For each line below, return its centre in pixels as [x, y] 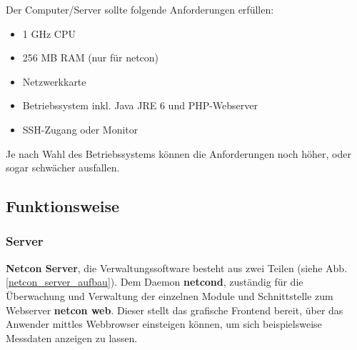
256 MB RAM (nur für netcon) [91, 57]
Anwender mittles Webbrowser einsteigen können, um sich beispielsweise [164, 324]
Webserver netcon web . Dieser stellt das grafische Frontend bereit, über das [175, 310]
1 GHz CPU [49, 33]
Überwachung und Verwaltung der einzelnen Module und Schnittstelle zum [170, 295]
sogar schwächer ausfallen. [63, 167]
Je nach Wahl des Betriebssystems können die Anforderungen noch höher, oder [178, 153]
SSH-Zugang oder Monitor [80, 129]
